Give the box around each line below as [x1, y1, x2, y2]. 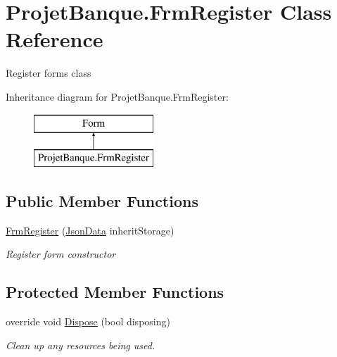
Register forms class [6, 65, 91, 80]
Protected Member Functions [6, 281, 224, 303]
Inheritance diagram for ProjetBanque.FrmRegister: [6, 89, 229, 104]
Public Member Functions [6, 190, 198, 212]
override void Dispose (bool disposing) [6, 314, 170, 329]
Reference [6, 25, 103, 54]
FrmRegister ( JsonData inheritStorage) [6, 223, 174, 237]
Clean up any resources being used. [6, 337, 155, 352]
